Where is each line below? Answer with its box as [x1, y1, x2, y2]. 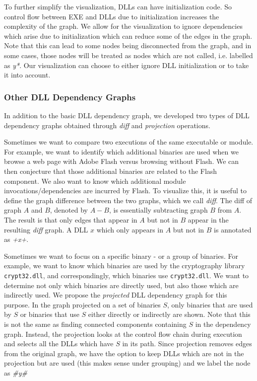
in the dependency [195, 318, 251, 329]
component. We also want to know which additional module [4, 175, 186, 186]
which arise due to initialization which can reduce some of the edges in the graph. [4, 30, 253, 41]
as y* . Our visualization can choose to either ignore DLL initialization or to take [4, 60, 249, 70]
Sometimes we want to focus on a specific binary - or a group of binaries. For [4, 250, 239, 261]
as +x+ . [4, 234, 29, 244]
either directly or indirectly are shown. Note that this [88, 309, 251, 319]
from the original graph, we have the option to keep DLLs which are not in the [4, 348, 244, 358]
